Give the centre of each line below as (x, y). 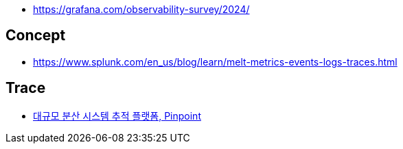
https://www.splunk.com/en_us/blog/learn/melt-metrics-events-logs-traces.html (215, 62)
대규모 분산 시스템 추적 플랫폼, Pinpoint (117, 116)
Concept (36, 36)
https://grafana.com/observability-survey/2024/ (141, 9)
